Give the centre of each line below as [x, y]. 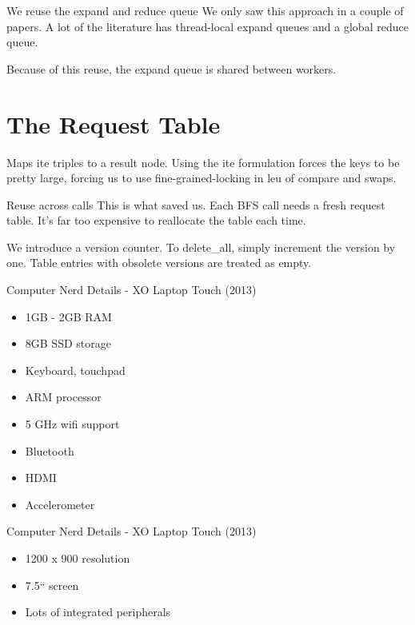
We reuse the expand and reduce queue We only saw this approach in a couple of [205, 10]
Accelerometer [60, 504]
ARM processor [63, 397]
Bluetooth [50, 450]
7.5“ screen [52, 585]
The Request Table [114, 123]
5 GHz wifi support [72, 424]
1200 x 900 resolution [78, 558]
